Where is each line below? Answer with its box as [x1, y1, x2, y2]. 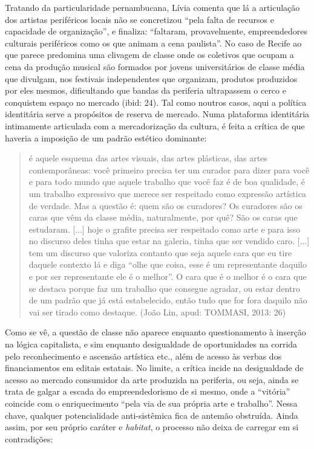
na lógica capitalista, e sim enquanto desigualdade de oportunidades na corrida [5, 338, 298, 350]
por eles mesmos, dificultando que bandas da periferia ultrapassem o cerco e [5, 84, 286, 97]
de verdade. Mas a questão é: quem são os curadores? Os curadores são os [28, 199, 303, 212]
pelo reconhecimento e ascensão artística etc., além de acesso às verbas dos [5, 349, 282, 362]
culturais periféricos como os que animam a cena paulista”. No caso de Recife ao [5, 36, 302, 49]
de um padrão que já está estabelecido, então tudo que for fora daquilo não [28, 294, 307, 306]
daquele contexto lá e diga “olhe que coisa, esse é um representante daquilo [28, 258, 307, 271]
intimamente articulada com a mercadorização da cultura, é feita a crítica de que [5, 119, 305, 132]
